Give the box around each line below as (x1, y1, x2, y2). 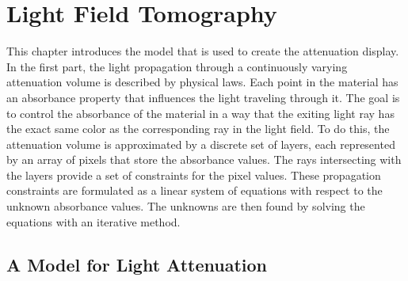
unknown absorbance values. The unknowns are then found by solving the (6, 198, 365, 215)
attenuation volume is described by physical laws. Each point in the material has (6, 74, 398, 90)
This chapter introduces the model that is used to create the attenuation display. (6, 43, 399, 59)
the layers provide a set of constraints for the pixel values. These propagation (6, 166, 381, 183)
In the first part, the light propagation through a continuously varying (6, 58, 348, 74)
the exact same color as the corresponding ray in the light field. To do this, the (6, 120, 390, 137)
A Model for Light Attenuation (6, 252, 268, 276)
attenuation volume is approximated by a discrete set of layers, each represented (6, 135, 395, 152)
